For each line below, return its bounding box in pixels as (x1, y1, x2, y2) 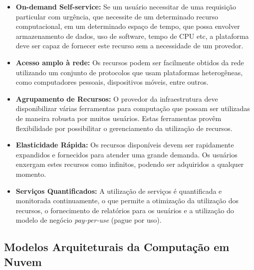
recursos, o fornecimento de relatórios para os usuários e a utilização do (15, 205, 234, 215)
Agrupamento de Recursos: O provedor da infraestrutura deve (15, 93, 218, 104)
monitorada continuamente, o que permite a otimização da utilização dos (15, 195, 239, 206)
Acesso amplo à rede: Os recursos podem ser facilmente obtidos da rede (15, 57, 244, 67)
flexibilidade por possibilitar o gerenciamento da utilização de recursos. (15, 123, 233, 133)
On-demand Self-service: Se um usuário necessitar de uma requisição (15, 1, 237, 11)
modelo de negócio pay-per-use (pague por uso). (15, 215, 162, 225)
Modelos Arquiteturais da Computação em (4, 239, 230, 255)
